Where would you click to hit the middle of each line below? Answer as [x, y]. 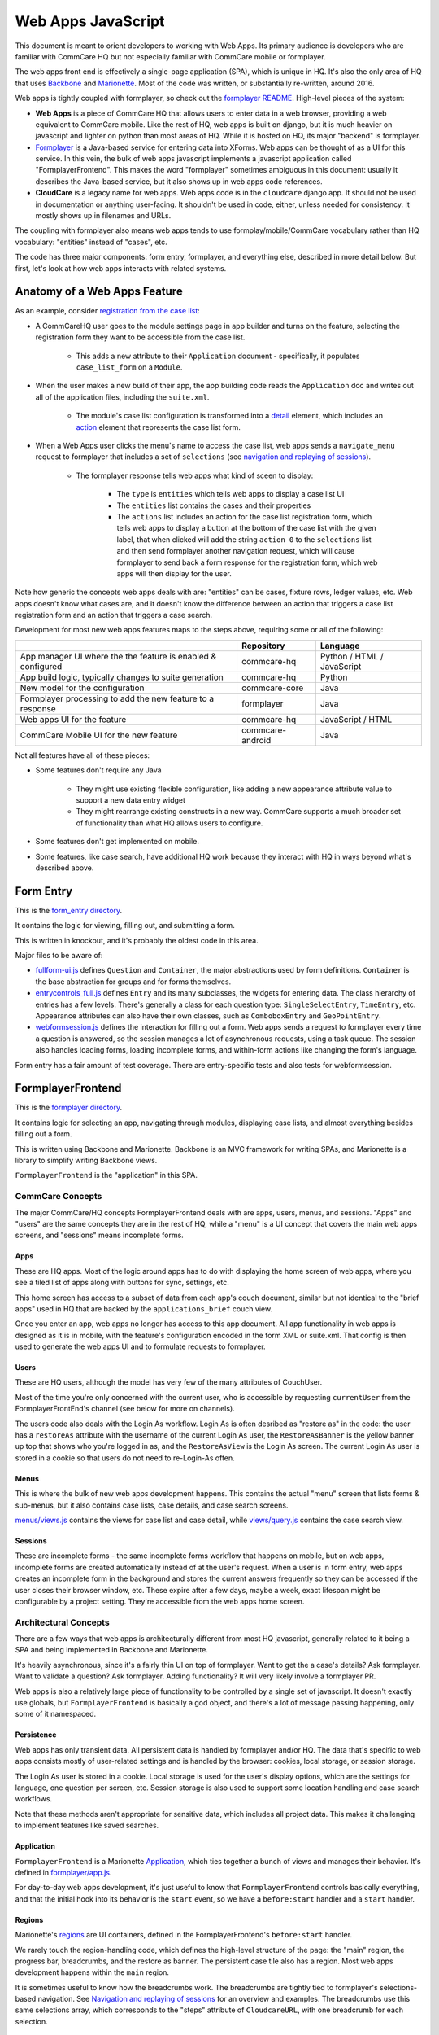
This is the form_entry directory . [69, 910]
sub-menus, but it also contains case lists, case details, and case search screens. [152, 1505]
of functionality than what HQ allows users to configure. [170, 823]
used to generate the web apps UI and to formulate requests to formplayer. [140, 1346]
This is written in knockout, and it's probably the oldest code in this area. [137, 940]
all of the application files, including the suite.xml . [122, 397]
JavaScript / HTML [356, 719]
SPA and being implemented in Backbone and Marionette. [112, 1650]
